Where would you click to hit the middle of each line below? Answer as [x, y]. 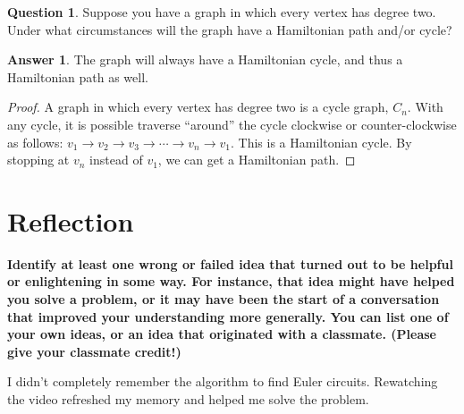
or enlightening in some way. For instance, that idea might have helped [231, 281]
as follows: [35, 142]
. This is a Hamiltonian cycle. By [321, 142]
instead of [116, 160]
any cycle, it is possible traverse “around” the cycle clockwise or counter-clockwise [232, 124]
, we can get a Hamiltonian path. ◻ [257, 160]
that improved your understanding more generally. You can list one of [228, 316]
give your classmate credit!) [94, 351]
